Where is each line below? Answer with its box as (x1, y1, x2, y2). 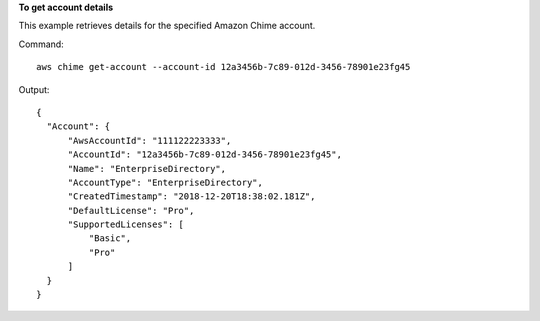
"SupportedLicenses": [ (67, 219, 185, 230)
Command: (18, 38, 64, 50)
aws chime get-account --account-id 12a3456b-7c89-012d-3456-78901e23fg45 (36, 61, 411, 73)
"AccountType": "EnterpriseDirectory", (67, 176, 264, 188)
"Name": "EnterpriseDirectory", (67, 163, 227, 174)
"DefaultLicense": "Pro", (67, 205, 195, 216)
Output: (18, 83, 50, 95)
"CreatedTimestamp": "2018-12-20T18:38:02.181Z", (67, 191, 316, 202)
